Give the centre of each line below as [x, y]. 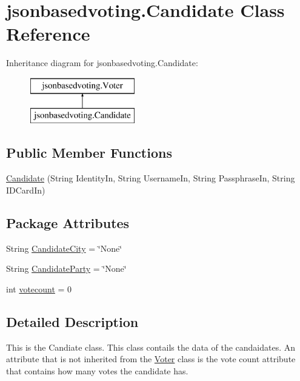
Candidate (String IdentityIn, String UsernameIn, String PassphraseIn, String [151, 178]
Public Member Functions [89, 153]
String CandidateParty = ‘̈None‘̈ [66, 268]
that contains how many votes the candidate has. [97, 370]
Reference [48, 34]
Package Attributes [68, 222]
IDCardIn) [26, 190]
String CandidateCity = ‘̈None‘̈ [64, 248]
